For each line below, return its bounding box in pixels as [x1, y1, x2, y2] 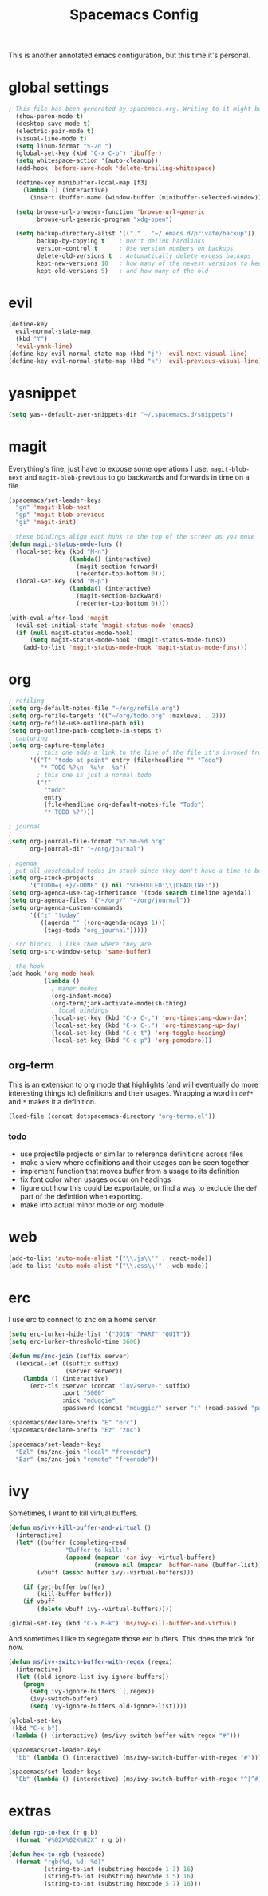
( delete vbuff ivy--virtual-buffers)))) [37, 1606, 173, 1614]
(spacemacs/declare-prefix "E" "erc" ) [8, 1419, 137, 1427]
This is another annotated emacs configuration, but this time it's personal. [8, 50, 251, 61]
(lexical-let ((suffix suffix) [15, 1359, 120, 1368]
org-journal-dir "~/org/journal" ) [29, 844, 145, 853]
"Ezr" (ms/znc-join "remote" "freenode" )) [15, 1455, 159, 1463]
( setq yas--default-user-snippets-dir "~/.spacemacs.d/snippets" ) [8, 410, 234, 418]
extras [8, 1802, 52, 1820]
